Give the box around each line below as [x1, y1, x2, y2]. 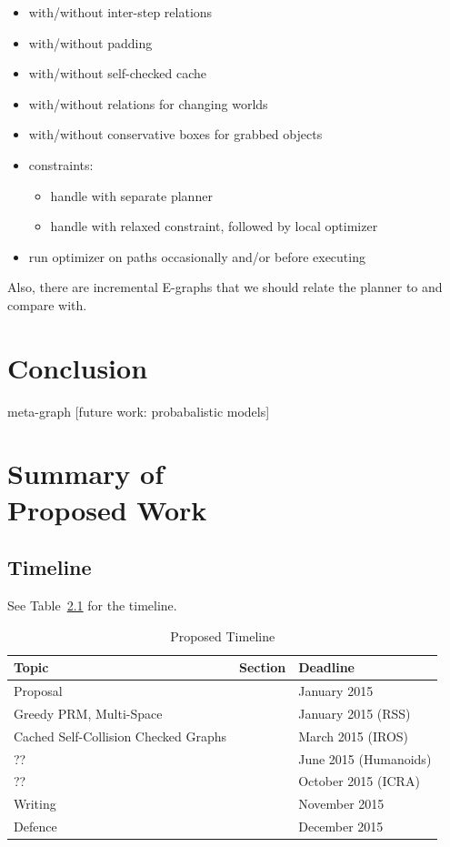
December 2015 [298, 817, 384, 836]
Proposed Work [7, 490, 207, 528]
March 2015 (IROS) [298, 726, 409, 745]
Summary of [7, 455, 165, 492]
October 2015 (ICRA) [298, 771, 420, 791]
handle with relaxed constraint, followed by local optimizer [50, 217, 378, 236]
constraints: [28, 155, 94, 174]
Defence [14, 817, 57, 836]
